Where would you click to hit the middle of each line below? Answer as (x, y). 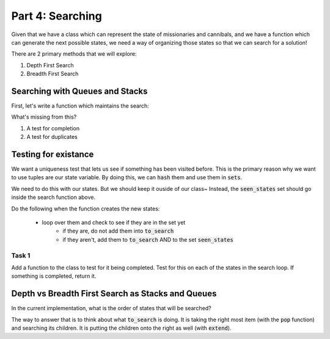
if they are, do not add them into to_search (118, 231)
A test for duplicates (52, 137)
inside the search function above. (53, 197)
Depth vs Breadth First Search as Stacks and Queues (114, 294)
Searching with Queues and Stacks (79, 91)
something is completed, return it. (54, 276)
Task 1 (21, 255)
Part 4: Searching (57, 16)
